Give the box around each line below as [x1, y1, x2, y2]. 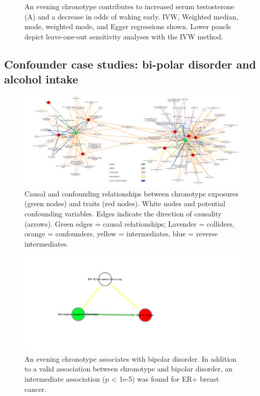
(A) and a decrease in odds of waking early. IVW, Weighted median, [24, 11, 239, 21]
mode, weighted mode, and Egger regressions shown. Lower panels [24, 21, 231, 32]
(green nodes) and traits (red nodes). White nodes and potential [24, 198, 226, 209]
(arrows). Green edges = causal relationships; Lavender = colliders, [24, 218, 235, 229]
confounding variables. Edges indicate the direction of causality [24, 208, 222, 218]
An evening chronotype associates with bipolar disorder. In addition [24, 353, 237, 364]
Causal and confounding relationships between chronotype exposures [24, 188, 239, 199]
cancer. [24, 383, 46, 394]
